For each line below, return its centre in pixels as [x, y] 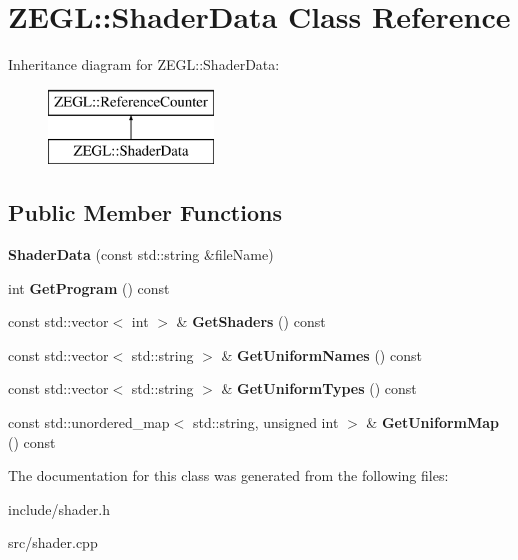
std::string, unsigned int [265, 422]
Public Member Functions [145, 212]
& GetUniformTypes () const [319, 388]
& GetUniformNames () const [321, 354]
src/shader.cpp [53, 542]
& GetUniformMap [433, 422]
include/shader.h [59, 508]
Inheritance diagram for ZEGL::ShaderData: [144, 64]
